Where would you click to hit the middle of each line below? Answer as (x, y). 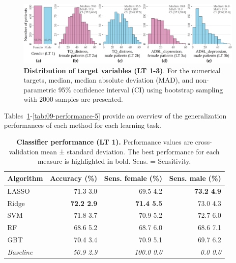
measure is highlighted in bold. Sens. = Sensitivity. (114, 161)
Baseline (20, 251)
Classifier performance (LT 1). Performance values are (105, 142)
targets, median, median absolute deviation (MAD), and (108, 80)
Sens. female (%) (133, 178)
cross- (204, 142)
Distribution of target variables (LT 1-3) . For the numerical (122, 70)
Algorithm (25, 178)
